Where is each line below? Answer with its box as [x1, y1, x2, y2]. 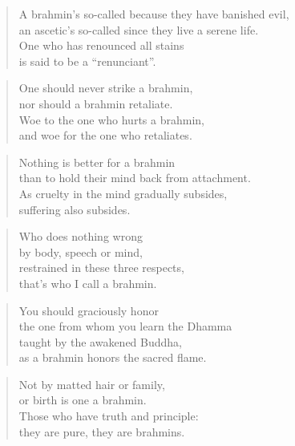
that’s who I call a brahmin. [18, 274, 157, 291]
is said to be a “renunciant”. [18, 52, 156, 69]
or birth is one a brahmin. [18, 391, 147, 408]
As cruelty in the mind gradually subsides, [18, 184, 228, 201]
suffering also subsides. [18, 201, 131, 217]
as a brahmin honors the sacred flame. [18, 349, 207, 366]
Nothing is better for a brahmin [18, 153, 176, 170]
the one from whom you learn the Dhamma [18, 318, 232, 334]
